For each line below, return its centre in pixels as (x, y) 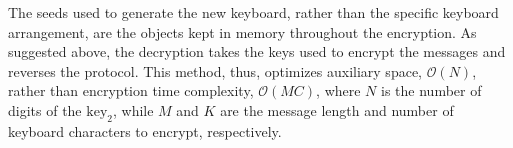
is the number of (431, 90)
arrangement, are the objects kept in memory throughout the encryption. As (242, 31)
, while (133, 109)
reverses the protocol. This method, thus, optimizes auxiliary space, (215, 70)
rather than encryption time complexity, (131, 90)
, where (338, 90)
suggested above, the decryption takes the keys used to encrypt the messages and (257, 51)
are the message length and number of (337, 109)
